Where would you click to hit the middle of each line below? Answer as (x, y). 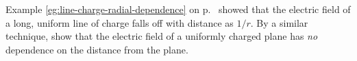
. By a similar (279, 22)
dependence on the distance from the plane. (97, 49)
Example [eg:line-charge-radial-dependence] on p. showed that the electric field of (178, 9)
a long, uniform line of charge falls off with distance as (120, 22)
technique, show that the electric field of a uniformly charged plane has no (162, 36)
